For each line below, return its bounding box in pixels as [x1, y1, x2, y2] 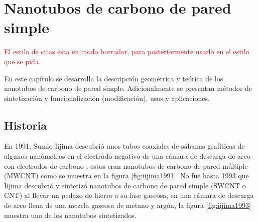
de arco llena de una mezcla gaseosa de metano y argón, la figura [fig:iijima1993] [4, 200, 251, 210]
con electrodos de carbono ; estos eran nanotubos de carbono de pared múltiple [4, 160, 248, 171]
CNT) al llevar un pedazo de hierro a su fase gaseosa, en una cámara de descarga [4, 190, 254, 200]
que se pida [4, 56, 39, 66]
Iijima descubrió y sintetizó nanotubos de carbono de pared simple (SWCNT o [4, 180, 246, 190]
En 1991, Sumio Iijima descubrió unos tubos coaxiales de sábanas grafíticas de [4, 141, 245, 151]
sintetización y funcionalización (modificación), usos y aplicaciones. [4, 92, 210, 103]
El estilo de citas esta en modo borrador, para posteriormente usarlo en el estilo [4, 46, 249, 57]
